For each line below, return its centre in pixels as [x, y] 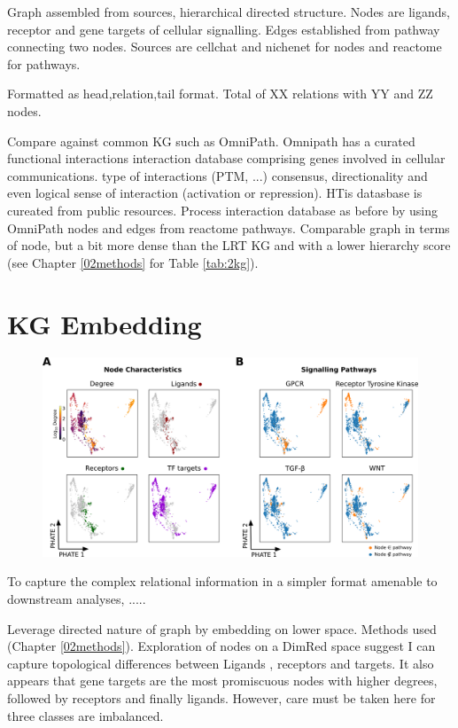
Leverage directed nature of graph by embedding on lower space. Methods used [222, 628]
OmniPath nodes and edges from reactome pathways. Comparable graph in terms [229, 227]
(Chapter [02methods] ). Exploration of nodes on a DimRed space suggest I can [221, 646]
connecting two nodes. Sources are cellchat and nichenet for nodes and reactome [225, 47]
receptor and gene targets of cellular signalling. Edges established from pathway [224, 29]
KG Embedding [105, 323]
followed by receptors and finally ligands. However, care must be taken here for [221, 698]
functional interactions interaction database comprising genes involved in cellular [226, 158]
